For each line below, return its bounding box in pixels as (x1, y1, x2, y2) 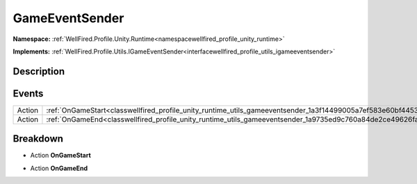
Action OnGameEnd (30, 164, 88, 172)
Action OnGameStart (30, 151, 92, 160)
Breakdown (13, 133, 64, 145)
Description (13, 65, 65, 77)
